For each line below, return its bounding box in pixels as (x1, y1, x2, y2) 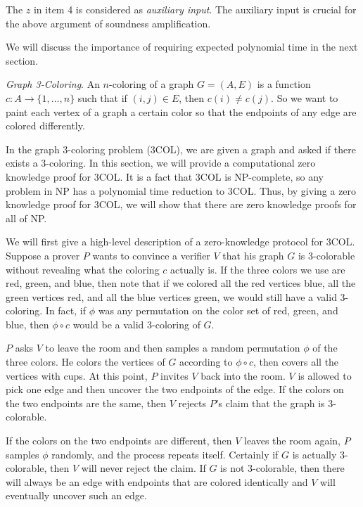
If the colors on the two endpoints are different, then (6, 433, 232, 448)
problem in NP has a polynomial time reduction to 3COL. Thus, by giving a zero (6, 183, 357, 198)
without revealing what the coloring (6, 262, 160, 276)
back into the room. (200, 368, 286, 383)
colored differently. (6, 118, 85, 133)
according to (179, 354, 233, 369)
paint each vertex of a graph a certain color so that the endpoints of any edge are (6, 104, 357, 119)
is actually (292, 447, 337, 461)
